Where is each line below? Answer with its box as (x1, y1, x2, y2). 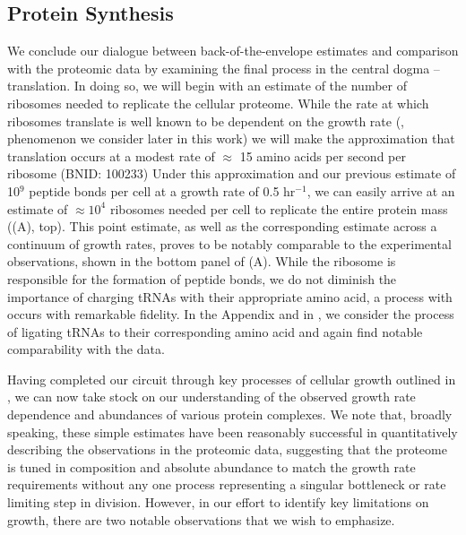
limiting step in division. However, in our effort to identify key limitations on (7, 493, 429, 512)
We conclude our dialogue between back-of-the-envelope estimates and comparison (7, 41, 459, 60)
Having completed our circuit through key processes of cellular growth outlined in (7, 369, 456, 388)
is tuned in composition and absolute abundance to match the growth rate (7, 457, 416, 476)
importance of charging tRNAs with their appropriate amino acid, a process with (7, 287, 453, 306)
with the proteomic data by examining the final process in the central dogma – (7, 58, 440, 77)
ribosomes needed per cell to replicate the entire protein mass (109, 199, 448, 218)
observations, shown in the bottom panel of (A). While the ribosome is (7, 252, 396, 271)
